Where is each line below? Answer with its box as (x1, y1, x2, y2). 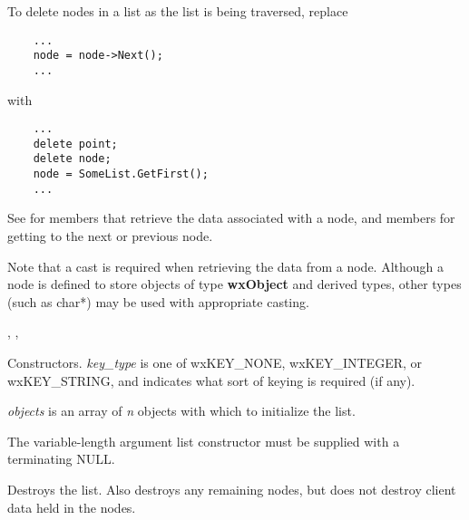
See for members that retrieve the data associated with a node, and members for (7, 208, 455, 227)
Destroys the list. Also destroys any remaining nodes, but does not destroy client (7, 479, 456, 498)
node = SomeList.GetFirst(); (33, 168, 209, 181)
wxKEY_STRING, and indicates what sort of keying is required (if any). (7, 371, 415, 390)
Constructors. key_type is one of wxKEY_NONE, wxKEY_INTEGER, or (7, 353, 423, 371)
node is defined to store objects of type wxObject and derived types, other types (7, 274, 462, 294)
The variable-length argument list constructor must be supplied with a (7, 431, 400, 450)
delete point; (33, 137, 118, 150)
